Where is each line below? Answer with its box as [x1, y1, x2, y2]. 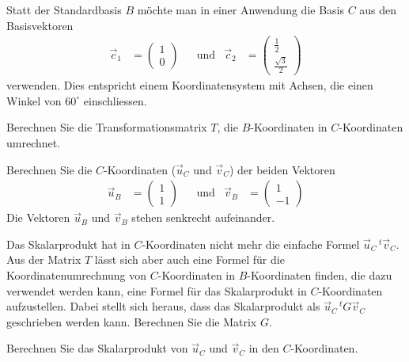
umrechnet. [6, 135, 61, 151]
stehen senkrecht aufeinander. [131, 209, 275, 226]
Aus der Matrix [6, 251, 81, 268]
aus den [359, 2, 397, 17]
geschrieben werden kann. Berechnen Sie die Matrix [6, 313, 257, 330]
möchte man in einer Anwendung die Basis [137, 2, 344, 17]
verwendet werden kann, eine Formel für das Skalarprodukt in [6, 282, 307, 299]
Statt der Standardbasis [6, 2, 122, 17]
